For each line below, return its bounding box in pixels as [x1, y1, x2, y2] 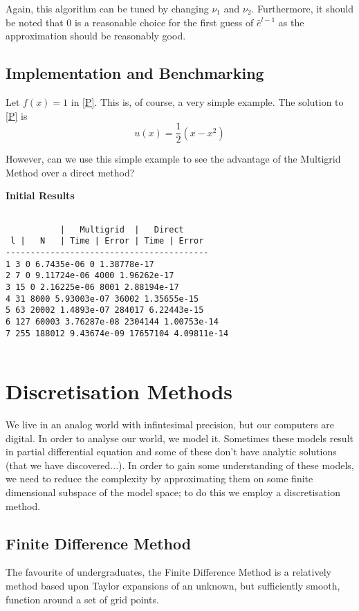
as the [278, 15, 304, 29]
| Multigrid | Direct [59, 224, 184, 235]
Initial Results [6, 188, 75, 203]
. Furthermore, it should [251, 1, 353, 15]
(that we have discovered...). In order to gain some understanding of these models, [6, 457, 354, 472]
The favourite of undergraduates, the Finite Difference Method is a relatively [6, 565, 331, 579]
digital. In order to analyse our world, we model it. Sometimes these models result [6, 430, 353, 445]
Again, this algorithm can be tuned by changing [6, 1, 209, 15]
